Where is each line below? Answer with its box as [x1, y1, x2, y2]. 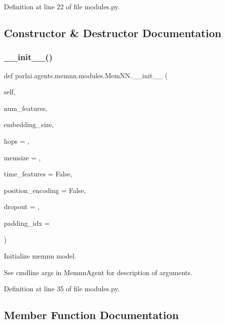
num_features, [4, 103, 48, 113]
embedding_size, [4, 119, 54, 129]
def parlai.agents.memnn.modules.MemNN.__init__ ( [4, 70, 168, 80]
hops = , [4, 135, 30, 146]
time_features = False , [4, 169, 73, 179]
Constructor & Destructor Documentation [4, 25, 222, 40]
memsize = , [4, 152, 41, 162]
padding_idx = [4, 217, 50, 228]
